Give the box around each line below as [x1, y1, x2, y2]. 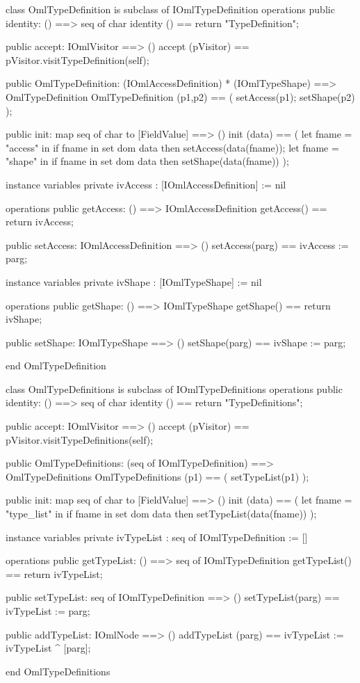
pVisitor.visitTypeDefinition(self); [6, 52, 149, 67]
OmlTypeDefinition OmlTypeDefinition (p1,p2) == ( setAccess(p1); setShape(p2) [6, 89, 355, 104]
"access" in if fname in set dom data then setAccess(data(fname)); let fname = [6, 140, 339, 154]
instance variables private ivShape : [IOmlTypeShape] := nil [6, 274, 262, 289]
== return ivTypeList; [6, 566, 103, 581]
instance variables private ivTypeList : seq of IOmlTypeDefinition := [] [6, 529, 308, 544]
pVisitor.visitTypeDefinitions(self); [6, 432, 154, 447]
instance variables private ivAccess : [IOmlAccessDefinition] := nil [6, 177, 286, 191]
